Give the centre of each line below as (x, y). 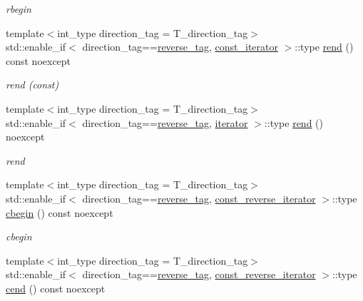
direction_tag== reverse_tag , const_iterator (180, 47)
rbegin (19, 9)
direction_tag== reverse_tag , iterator (165, 122)
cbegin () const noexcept (60, 212)
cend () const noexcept (56, 288)
